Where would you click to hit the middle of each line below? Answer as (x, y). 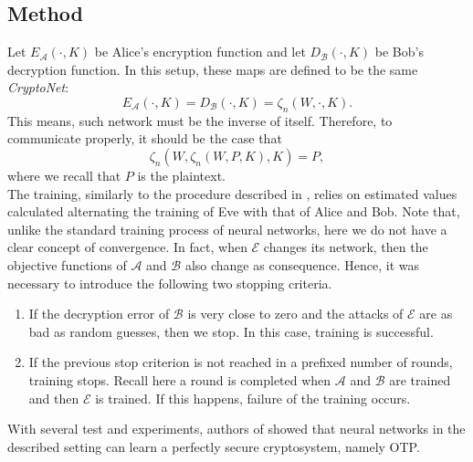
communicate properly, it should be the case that (145, 138)
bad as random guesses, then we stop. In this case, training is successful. (231, 331)
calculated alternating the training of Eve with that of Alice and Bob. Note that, (234, 211)
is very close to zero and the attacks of (295, 314)
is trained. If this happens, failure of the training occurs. (253, 398)
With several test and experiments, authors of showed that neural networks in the (236, 429)
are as (436, 314)
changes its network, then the (346, 247)
